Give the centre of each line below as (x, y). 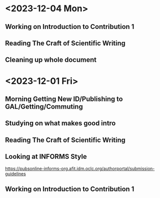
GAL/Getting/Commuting (44, 107)
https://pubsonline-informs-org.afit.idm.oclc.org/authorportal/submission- (80, 168)
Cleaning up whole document (51, 60)
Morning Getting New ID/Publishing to (64, 99)
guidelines (15, 173)
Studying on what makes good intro (60, 123)
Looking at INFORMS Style (46, 157)
